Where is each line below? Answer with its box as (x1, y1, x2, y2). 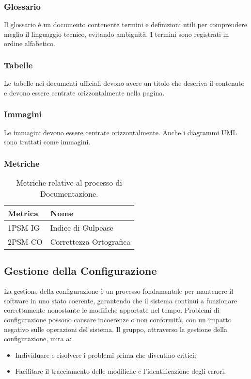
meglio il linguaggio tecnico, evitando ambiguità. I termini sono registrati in (4, 29, 229, 39)
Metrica (8, 207, 38, 219)
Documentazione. (40, 188, 98, 200)
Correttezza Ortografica (50, 236, 131, 248)
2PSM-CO (8, 236, 43, 248)
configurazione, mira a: (4, 333, 72, 344)
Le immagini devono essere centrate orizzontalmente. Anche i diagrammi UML (4, 127, 237, 137)
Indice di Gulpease (50, 222, 113, 234)
